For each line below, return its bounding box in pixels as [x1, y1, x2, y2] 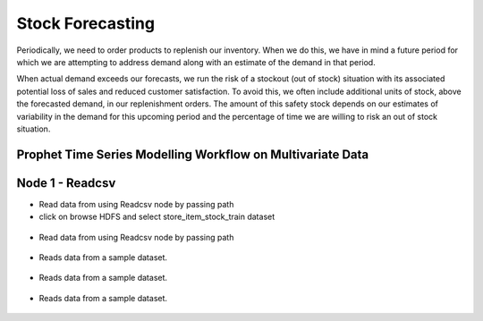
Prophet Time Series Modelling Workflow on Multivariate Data [16, 147, 369, 162]
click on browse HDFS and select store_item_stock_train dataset [38, 211, 275, 223]
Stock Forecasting [16, 13, 156, 33]
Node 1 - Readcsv [16, 175, 116, 190]
